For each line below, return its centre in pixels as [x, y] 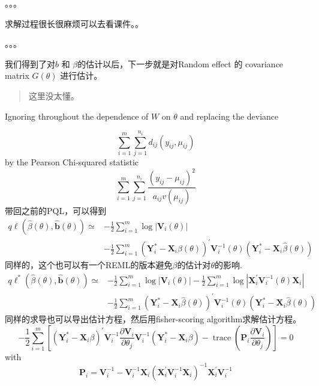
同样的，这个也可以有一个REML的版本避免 [89, 265]
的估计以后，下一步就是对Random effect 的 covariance [180, 63]
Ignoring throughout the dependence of [77, 116]
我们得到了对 [30, 63]
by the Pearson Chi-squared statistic [72, 161]
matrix [17, 75]
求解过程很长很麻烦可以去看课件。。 [74, 23]
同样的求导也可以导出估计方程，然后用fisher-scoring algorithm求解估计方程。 [153, 319]
